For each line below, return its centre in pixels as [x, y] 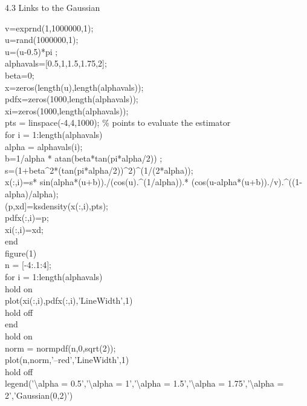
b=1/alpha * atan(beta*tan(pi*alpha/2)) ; [84, 158]
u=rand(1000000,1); [42, 40]
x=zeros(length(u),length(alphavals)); [74, 87]
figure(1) [21, 253]
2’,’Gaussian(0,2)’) [39, 395]
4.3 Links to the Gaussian [53, 7]
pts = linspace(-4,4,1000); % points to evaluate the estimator [118, 123]
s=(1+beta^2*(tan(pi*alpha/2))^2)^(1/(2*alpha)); [99, 170]
